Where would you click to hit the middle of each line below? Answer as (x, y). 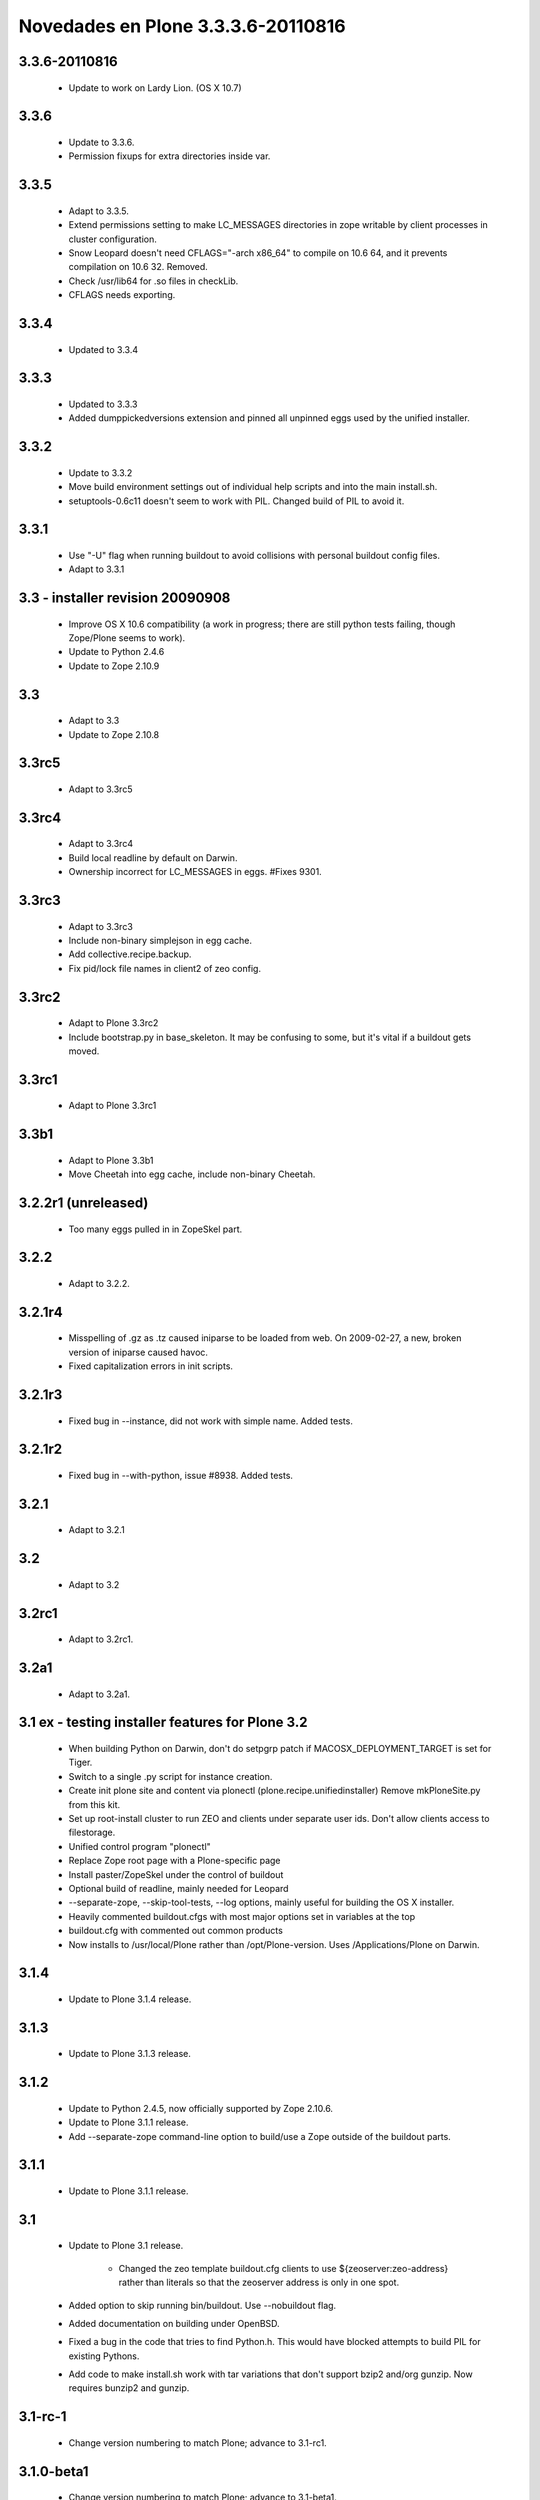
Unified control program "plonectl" (140, 1846)
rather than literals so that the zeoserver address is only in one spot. (259, 2282)
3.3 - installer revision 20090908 (124, 598)
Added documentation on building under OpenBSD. (174, 2323)
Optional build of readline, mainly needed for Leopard (178, 1888)
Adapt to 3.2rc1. (101, 1639)
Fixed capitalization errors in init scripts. (151, 1366)
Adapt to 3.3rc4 (101, 844)
